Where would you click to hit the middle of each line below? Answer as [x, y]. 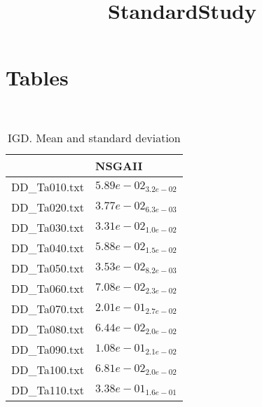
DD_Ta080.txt [48, 329]
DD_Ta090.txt [48, 349]
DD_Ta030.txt [48, 227]
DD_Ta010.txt [48, 186]
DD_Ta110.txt [48, 389]
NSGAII [119, 165]
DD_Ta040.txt [48, 247]
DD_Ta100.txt [48, 369]
